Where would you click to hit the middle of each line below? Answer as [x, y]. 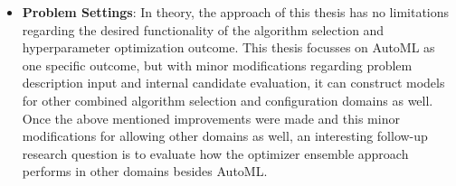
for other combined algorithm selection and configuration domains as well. [228, 100]
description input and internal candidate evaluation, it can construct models [233, 83]
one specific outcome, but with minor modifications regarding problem [217, 65]
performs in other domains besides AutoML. [145, 171]
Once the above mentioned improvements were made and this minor [211, 118]
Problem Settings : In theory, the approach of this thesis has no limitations [236, 12]
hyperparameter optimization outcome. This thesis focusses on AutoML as [228, 47]
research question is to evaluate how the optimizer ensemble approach [215, 153]
